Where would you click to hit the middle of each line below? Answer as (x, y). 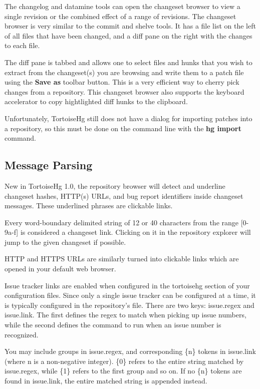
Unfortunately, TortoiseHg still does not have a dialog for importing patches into (128, 118)
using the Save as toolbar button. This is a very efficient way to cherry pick (122, 82)
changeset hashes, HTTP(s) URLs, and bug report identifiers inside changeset (124, 196)
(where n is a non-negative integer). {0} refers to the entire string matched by (124, 361)
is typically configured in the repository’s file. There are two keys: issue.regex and (129, 305)
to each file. (22, 45)
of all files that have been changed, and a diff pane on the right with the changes (128, 35)
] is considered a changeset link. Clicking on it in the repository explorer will (134, 232)
